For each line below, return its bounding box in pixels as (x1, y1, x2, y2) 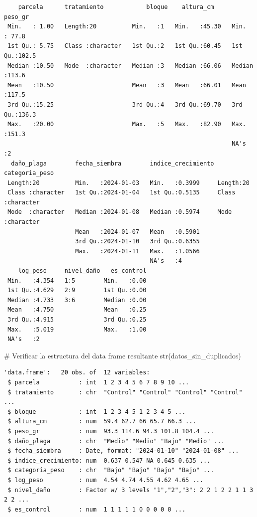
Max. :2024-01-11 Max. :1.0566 (75, 247, 200, 255)
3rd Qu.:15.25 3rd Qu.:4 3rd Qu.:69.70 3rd (7, 101, 243, 108)
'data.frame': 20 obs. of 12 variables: (4, 369, 150, 376)
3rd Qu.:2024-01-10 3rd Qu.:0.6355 (75, 238, 200, 245)
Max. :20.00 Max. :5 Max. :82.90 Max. (7, 121, 246, 128)
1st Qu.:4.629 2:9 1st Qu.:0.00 (7, 287, 147, 294)
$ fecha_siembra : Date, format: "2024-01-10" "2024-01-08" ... (7, 447, 239, 455)
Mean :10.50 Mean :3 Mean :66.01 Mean (7, 81, 246, 89)
